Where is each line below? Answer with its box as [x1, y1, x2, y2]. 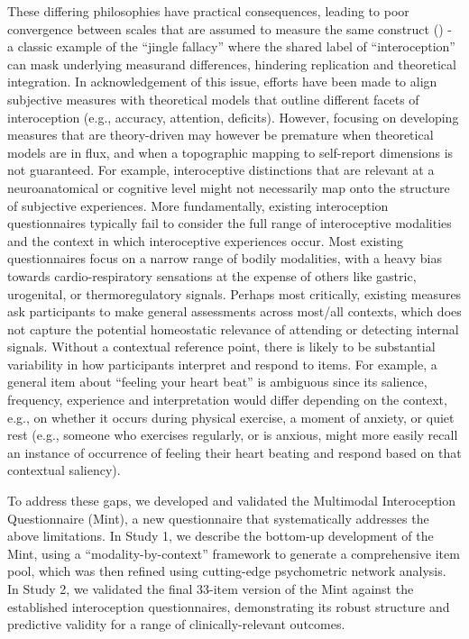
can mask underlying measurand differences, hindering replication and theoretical [7, 54, 456, 73]
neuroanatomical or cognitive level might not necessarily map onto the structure [7, 178, 450, 196]
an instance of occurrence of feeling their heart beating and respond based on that [7, 443, 462, 461]
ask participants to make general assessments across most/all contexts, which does [7, 302, 462, 321]
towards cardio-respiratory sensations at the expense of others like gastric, [7, 266, 417, 285]
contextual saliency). [7, 461, 121, 479]
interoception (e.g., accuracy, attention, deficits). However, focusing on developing [7, 107, 459, 126]
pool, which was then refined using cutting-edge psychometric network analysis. [7, 561, 446, 580]
